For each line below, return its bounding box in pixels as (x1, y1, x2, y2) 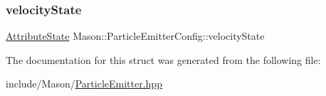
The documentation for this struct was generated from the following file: (6, 52, 321, 67)
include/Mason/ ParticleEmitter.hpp (6, 76, 162, 91)
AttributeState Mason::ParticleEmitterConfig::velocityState (6, 28, 265, 43)
